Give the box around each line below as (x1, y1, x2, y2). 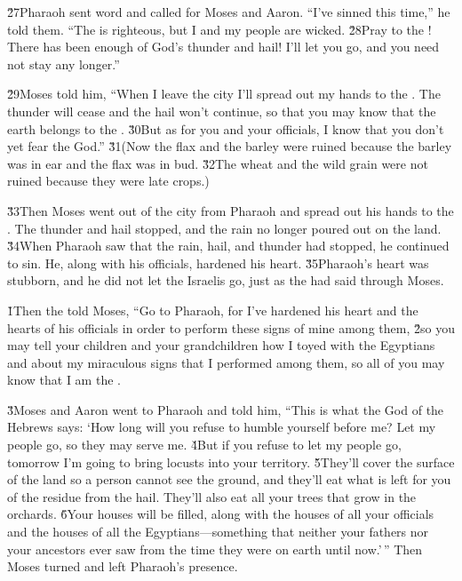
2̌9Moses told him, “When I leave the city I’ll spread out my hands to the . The (7, 84, 441, 103)
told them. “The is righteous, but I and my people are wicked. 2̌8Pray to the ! (7, 20, 432, 38)
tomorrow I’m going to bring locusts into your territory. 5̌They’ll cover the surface (7, 452, 455, 471)
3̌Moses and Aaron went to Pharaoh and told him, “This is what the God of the (7, 400, 444, 418)
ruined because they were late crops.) (7, 171, 210, 190)
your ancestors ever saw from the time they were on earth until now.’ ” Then (7, 539, 423, 558)
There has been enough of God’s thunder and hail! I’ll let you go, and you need (7, 37, 440, 56)
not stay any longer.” (7, 54, 120, 73)
